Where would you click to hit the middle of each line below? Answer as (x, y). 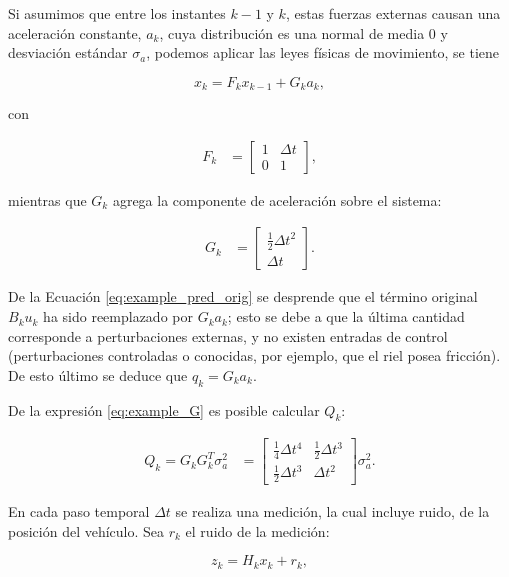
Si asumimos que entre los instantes (117, 13)
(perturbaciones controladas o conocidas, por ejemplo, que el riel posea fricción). (254, 355)
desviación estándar (68, 52)
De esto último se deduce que (98, 374)
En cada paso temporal (79, 511)
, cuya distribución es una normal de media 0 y (303, 32)
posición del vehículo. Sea (86, 530)
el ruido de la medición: (257, 530)
